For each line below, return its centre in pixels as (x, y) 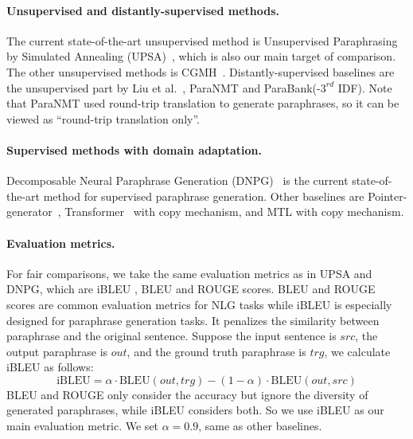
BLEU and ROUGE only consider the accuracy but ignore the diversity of (187, 394)
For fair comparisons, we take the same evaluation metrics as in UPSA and (189, 273)
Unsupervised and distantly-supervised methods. (143, 10)
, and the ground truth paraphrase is (216, 351)
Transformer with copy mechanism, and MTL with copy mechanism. (234, 212)
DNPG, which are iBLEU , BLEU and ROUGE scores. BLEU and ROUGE (191, 289)
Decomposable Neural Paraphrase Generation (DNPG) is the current (177, 180)
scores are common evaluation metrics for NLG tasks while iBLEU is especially (199, 304)
